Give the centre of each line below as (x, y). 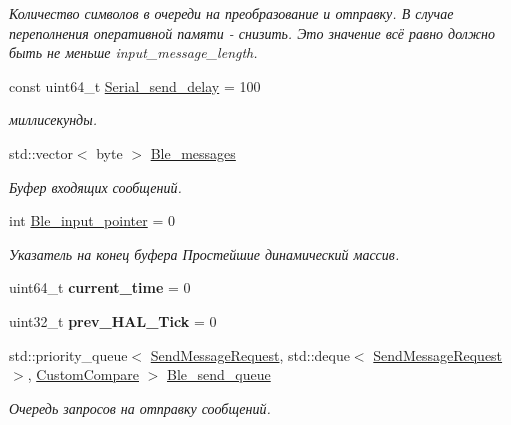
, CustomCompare (83, 374)
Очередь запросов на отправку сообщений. (140, 407)
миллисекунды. (53, 119)
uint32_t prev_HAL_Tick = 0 (113, 320)
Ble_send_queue (219, 374)
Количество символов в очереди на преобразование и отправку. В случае (231, 13)
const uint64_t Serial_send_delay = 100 (135, 85)
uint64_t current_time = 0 (100, 287)
